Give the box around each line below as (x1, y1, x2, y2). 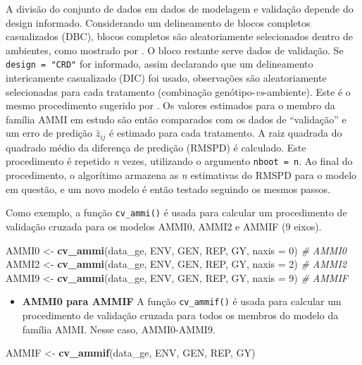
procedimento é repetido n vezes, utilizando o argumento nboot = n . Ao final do (6, 154, 353, 168)
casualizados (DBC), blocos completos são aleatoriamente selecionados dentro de (6, 29, 353, 44)
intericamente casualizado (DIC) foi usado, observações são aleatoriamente (6, 70, 327, 85)
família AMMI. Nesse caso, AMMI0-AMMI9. (22, 321, 216, 336)
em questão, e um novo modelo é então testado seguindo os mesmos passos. (6, 181, 331, 196)
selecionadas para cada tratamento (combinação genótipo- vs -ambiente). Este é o (6, 84, 351, 99)
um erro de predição (6, 125, 93, 140)
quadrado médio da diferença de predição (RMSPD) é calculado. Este (6, 140, 306, 154)
